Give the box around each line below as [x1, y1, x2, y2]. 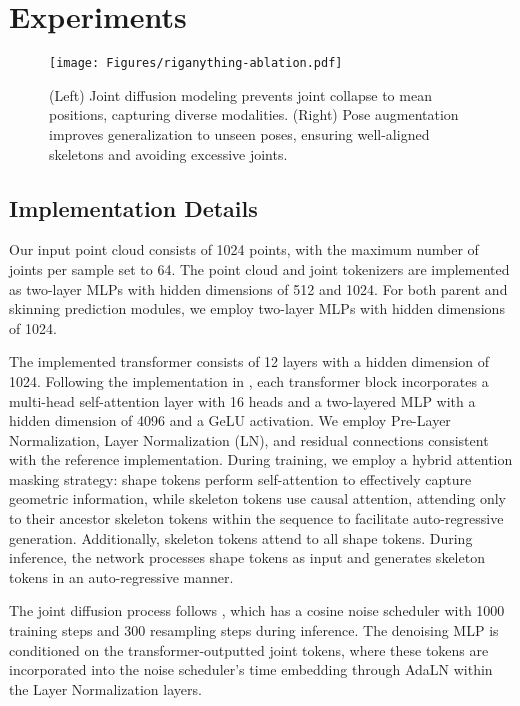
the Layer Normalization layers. [9, 678, 202, 699]
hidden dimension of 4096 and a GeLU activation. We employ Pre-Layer [9, 410, 451, 431]
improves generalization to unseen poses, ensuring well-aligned [49, 123, 430, 144]
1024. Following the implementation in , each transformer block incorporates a [9, 370, 489, 391]
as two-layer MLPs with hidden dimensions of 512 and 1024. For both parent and [9, 278, 508, 299]
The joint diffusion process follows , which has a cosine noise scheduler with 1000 [9, 600, 505, 621]
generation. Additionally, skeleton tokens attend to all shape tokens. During [9, 527, 473, 548]
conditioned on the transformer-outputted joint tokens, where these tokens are [9, 639, 489, 660]
